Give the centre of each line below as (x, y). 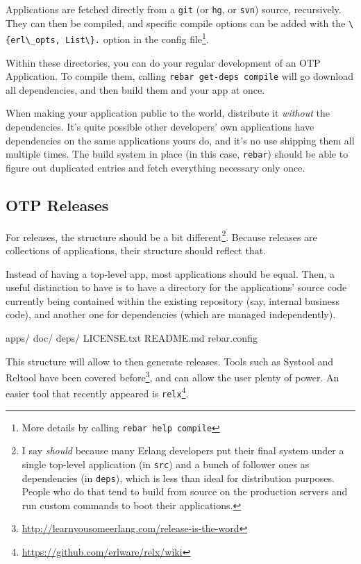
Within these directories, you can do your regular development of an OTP (163, 62)
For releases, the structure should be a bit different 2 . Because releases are (161, 235)
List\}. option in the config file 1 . (137, 38)
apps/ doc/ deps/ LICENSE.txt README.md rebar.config (132, 337)
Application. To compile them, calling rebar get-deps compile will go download (179, 76)
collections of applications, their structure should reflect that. (136, 250)
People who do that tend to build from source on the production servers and (185, 491)
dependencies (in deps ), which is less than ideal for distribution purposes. (178, 478)
